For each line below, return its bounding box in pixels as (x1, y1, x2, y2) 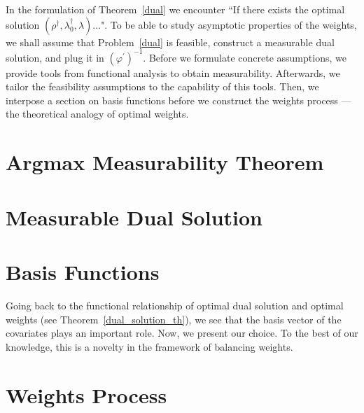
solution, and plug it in (6, 50, 104, 64)
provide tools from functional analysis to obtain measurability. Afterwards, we (6, 65, 340, 80)
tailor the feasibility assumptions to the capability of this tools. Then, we (6, 79, 319, 94)
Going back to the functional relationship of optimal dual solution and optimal (6, 297, 344, 312)
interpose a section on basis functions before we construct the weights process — (6, 92, 351, 107)
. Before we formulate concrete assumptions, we (143, 50, 346, 64)
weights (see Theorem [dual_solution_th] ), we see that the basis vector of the (6, 311, 342, 326)
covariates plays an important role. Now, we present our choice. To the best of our (6, 325, 358, 340)
